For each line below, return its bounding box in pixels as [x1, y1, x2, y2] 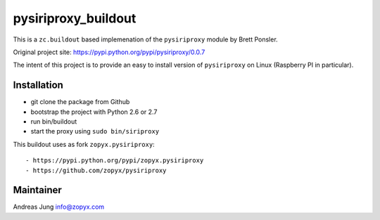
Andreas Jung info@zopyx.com [13, 202, 105, 211]
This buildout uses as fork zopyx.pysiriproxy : [13, 140, 155, 148]
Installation [13, 79, 63, 91]
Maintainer [13, 184, 63, 196]
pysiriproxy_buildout [13, 11, 137, 26]
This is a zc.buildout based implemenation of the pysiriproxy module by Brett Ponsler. [13, 35, 278, 44]
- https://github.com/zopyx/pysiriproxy [25, 166, 167, 174]
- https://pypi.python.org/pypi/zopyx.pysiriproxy [25, 157, 204, 164]
